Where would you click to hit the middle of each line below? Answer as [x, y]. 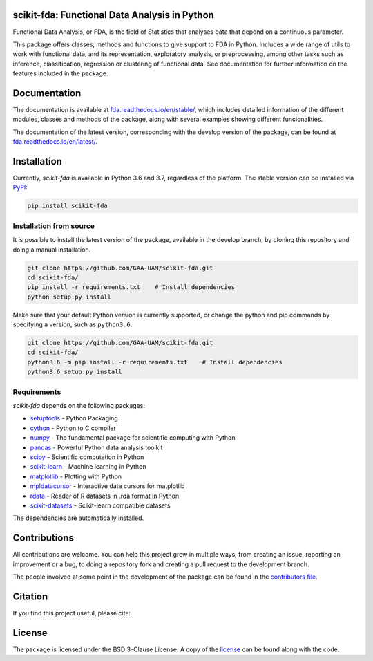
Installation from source [54, 226]
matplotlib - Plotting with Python [76, 476]
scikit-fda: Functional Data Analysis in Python [113, 15]
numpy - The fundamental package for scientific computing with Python [133, 438]
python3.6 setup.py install [75, 372]
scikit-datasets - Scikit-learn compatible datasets [100, 505]
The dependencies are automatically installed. [78, 518]
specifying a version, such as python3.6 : [73, 324]
